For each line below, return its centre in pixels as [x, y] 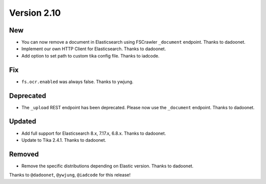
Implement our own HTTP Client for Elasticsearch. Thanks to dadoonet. [94, 49]
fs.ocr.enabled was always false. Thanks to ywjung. [78, 82]
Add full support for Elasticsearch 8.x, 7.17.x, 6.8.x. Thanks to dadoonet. [94, 133]
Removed [24, 154]
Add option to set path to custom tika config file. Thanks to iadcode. [90, 56]
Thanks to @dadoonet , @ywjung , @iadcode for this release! [70, 175]
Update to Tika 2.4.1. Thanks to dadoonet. [64, 140]
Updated [23, 121]
